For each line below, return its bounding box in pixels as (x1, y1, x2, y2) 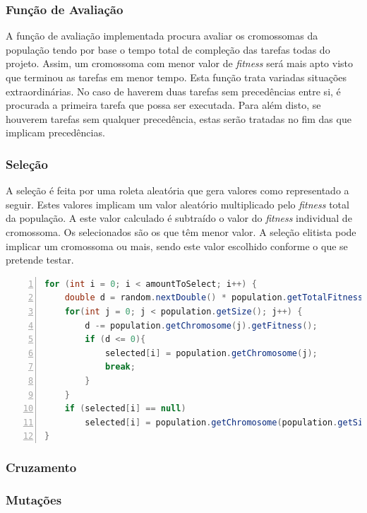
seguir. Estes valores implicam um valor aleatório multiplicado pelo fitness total (6, 196, 349, 211)
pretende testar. (6, 252, 74, 267)
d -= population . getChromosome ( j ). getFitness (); (85, 320, 318, 331)
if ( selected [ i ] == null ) (64, 403, 186, 414)
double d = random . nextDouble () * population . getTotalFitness (64, 293, 363, 303)
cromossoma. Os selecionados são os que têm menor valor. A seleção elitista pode (6, 224, 356, 239)
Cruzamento (6, 458, 77, 476)
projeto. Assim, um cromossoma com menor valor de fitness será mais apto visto (6, 56, 353, 71)
